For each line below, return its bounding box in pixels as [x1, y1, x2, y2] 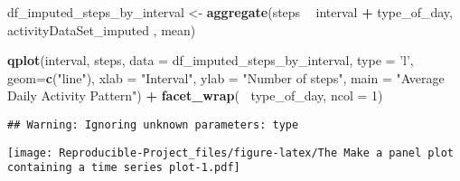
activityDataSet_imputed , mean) [7, 20, 196, 39]
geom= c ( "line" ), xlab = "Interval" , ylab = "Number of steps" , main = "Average [7, 68, 445, 87]
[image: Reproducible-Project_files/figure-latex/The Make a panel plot [7, 146, 454, 159]
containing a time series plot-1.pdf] [7, 161, 240, 175]
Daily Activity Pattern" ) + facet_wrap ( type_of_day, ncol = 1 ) [7, 86, 383, 105]
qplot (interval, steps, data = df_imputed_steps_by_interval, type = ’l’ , [7, 51, 414, 70]
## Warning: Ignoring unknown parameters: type [7, 118, 299, 131]
